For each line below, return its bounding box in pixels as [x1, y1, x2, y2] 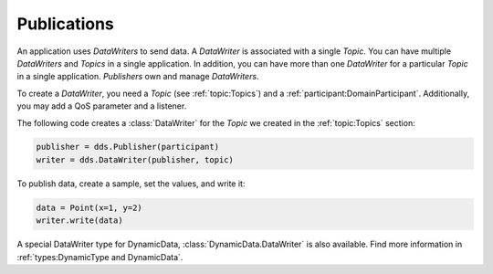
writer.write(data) [36, 216, 123, 226]
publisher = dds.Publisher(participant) [36, 142, 219, 153]
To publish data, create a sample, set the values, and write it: [16, 178, 246, 189]
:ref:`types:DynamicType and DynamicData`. [16, 251, 184, 262]
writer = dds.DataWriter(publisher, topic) [36, 154, 235, 164]
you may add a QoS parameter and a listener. [16, 100, 187, 111]
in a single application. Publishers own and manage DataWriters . [16, 71, 259, 82]
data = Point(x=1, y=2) [36, 202, 143, 213]
